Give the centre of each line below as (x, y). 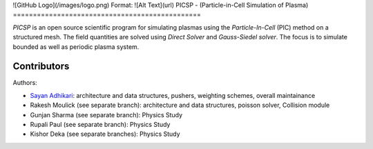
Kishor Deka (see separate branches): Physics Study (105, 134)
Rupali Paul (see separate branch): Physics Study (100, 125)
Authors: (25, 83)
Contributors (41, 67)
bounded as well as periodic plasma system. (76, 47)
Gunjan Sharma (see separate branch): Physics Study (106, 115)
